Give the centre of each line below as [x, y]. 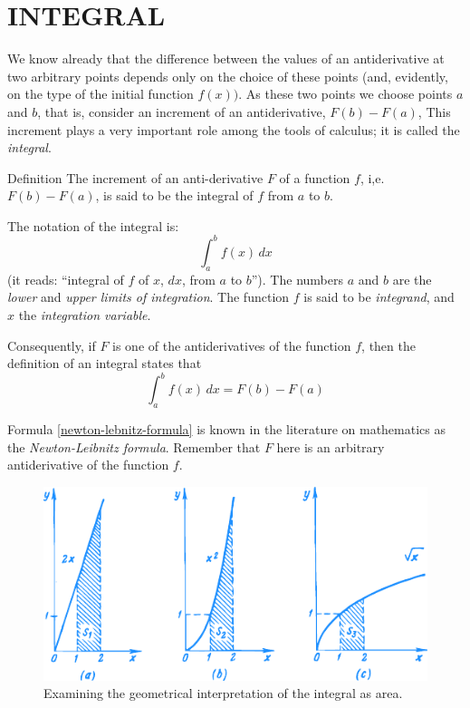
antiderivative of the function [88, 465]
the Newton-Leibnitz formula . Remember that [134, 446]
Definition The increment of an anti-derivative [135, 177]
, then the [388, 345]
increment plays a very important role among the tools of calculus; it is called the [234, 129]
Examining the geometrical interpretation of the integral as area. [223, 693]
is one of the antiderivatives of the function [232, 345]
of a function [315, 177]
